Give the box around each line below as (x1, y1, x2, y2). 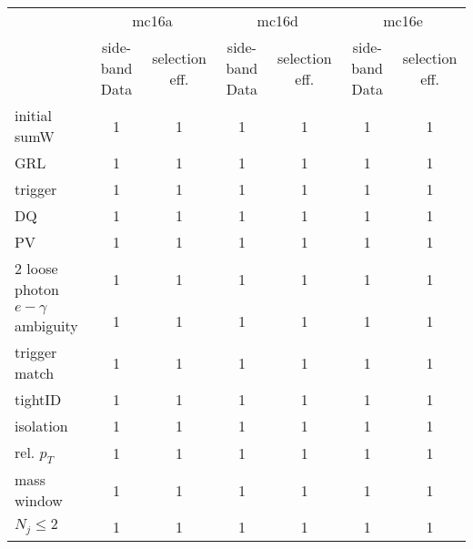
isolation (15, 415, 68, 436)
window (15, 490, 63, 512)
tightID (15, 389, 62, 410)
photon (15, 279, 59, 300)
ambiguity (15, 315, 78, 336)
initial (15, 105, 52, 126)
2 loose (15, 258, 58, 279)
